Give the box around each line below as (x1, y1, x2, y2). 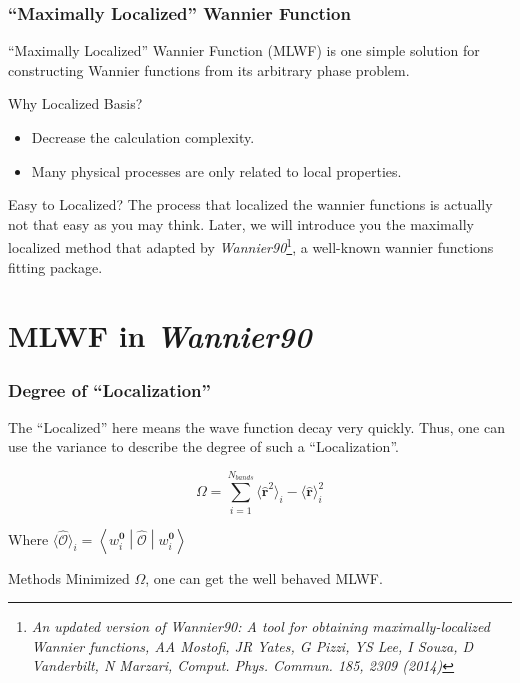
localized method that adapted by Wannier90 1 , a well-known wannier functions (8, 234, 494, 258)
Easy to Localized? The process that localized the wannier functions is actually (8, 194, 493, 215)
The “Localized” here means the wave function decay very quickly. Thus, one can (8, 416, 505, 437)
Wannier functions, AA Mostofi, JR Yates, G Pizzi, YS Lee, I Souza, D (31, 635, 474, 656)
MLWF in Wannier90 (8, 315, 312, 357)
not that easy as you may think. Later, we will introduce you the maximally (8, 213, 474, 234)
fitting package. (8, 256, 103, 277)
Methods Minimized (8, 567, 130, 588)
